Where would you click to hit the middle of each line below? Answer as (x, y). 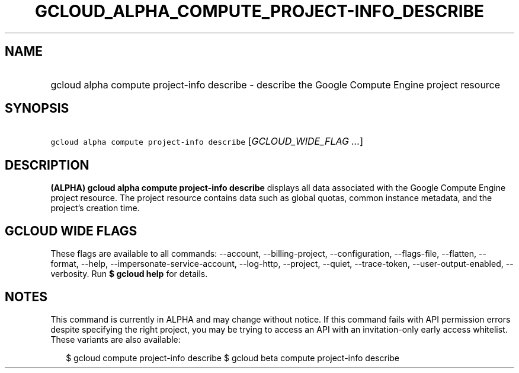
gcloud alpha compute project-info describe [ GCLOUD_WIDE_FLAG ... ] (207, 141)
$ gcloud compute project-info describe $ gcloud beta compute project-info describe (233, 358)
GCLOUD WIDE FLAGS (71, 231)
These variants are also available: (116, 339)
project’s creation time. (95, 208)
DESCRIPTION (47, 165)
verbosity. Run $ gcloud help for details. (129, 274)
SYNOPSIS (37, 109)
